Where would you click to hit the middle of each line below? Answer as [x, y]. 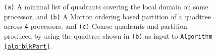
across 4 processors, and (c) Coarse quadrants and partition [96, 26]
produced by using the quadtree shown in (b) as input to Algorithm [108, 35]
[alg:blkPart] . [28, 45]
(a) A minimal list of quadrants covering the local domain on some [106, 6]
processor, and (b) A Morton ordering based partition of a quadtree [108, 16]
